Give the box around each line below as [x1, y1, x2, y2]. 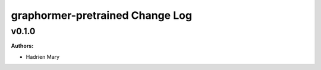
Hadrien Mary [26, 53, 59, 60]
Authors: [11, 42, 34, 49]
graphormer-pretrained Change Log [11, 9, 193, 22]
